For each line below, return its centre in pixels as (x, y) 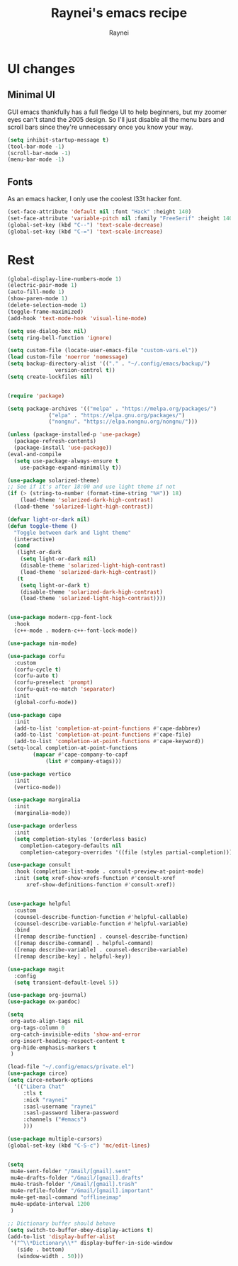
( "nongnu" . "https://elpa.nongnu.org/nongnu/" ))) (123, 422)
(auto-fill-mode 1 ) (36, 292)
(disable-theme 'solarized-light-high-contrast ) (93, 565)
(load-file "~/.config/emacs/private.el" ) (71, 1067)
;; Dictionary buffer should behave (61, 1223)
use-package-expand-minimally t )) (71, 468)
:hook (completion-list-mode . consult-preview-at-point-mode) (109, 872)
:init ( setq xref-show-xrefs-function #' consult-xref (95, 878)
